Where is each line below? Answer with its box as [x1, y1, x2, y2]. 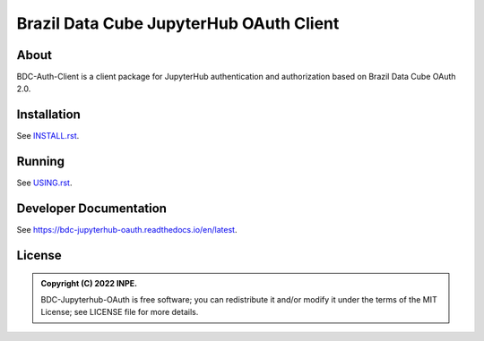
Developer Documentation [16, 201, 168, 217]
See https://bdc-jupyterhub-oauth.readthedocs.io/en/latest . [16, 225, 238, 235]
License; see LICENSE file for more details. [40, 307, 199, 318]
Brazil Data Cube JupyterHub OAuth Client [16, 13, 340, 33]
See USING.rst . [16, 177, 73, 188]
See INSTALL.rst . [16, 131, 80, 141]
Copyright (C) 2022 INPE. [40, 277, 138, 288]
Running [16, 154, 65, 169]
